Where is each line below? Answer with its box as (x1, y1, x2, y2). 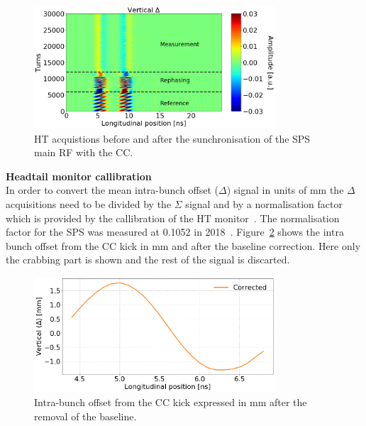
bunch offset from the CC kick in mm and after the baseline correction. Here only (6, 238, 361, 253)
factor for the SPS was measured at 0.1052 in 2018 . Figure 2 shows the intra (6, 224, 344, 239)
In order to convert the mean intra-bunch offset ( (6, 182, 219, 197)
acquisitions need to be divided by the (6, 197, 172, 212)
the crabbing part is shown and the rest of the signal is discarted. (6, 252, 290, 267)
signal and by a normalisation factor (185, 197, 343, 212)
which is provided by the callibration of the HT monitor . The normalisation (6, 210, 340, 225)
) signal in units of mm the (226, 182, 344, 197)
